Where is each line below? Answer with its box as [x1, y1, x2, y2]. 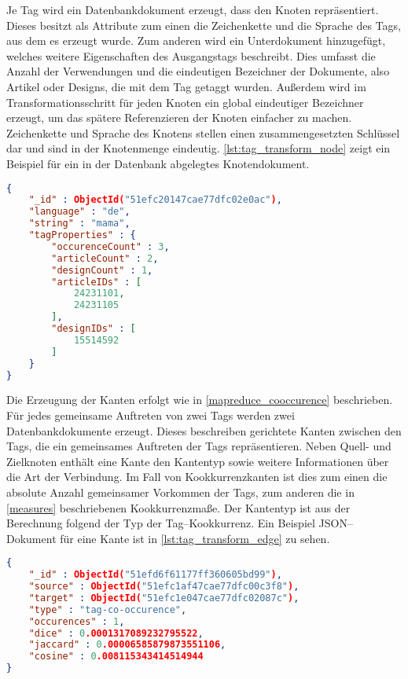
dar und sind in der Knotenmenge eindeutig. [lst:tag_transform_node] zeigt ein [6, 140, 391, 156]
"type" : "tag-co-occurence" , [28, 604, 187, 615]
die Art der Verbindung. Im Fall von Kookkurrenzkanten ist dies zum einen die [6, 468, 388, 485]
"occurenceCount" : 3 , [51, 240, 170, 252]
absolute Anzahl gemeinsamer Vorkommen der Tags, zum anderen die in [6, 483, 355, 500]
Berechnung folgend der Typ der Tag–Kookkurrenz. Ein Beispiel [6, 515, 315, 531]
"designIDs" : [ [51, 323, 136, 335]
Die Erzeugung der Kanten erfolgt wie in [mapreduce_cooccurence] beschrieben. [6, 391, 393, 408]
